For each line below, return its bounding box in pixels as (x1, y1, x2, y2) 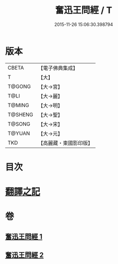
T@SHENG (7, 111, 33, 118)
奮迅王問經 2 (5, 251, 44, 259)
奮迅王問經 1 (5, 232, 43, 240)
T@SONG (7, 120, 31, 127)
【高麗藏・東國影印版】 (38, 139, 93, 146)
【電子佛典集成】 (38, 64, 78, 71)
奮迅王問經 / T (55, 4, 113, 16)
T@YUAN (7, 129, 30, 136)
